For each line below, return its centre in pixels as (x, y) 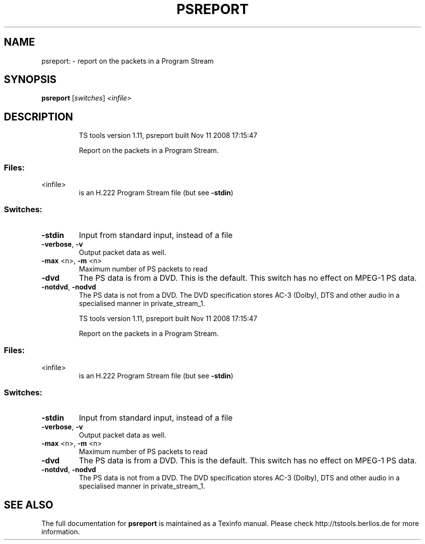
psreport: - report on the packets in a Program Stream (128, 61)
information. (61, 532)
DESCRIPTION (39, 117)
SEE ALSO (29, 505)
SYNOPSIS (30, 80)
